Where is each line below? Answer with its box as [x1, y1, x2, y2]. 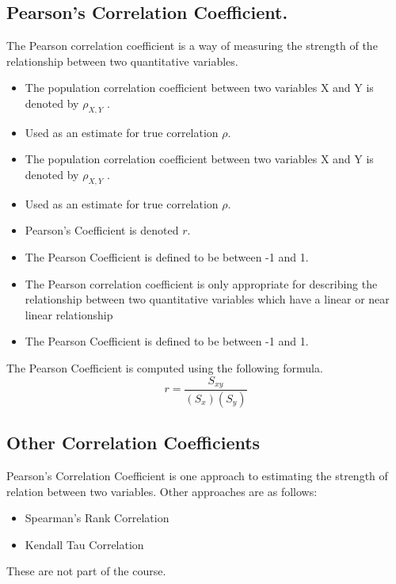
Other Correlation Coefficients [6, 430, 261, 455]
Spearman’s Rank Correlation [25, 510, 169, 526]
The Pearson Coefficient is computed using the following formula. [6, 359, 323, 376]
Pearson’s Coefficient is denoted [25, 222, 179, 239]
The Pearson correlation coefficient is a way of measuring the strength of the [6, 37, 378, 54]
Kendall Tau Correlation [25, 536, 144, 552]
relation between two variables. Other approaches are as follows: [6, 483, 318, 499]
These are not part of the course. [6, 563, 166, 579]
